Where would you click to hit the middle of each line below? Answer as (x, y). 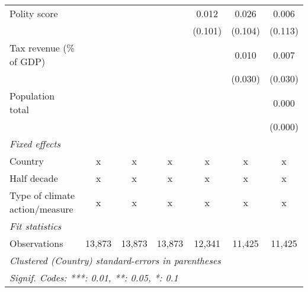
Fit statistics (36, 226)
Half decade (34, 178)
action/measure (41, 209)
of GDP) (28, 61)
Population (32, 96)
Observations (36, 243)
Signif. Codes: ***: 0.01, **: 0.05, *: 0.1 (94, 277)
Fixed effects (35, 144)
